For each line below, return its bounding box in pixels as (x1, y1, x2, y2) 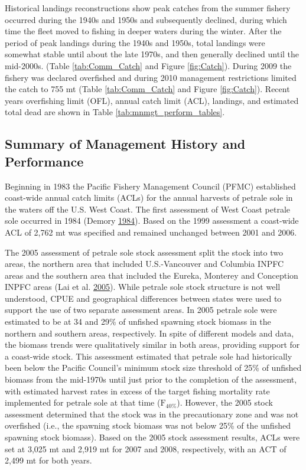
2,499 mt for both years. (5, 454, 92, 466)
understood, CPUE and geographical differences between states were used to (5, 292, 282, 304)
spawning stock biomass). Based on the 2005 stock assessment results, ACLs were (5, 431, 300, 443)
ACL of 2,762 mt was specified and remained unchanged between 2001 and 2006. (5, 226, 297, 238)
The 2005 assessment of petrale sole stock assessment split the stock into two (5, 246, 284, 258)
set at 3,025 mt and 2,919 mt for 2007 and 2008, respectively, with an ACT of (5, 442, 287, 455)
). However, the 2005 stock (177, 396, 273, 409)
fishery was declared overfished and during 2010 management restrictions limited (5, 71, 297, 83)
